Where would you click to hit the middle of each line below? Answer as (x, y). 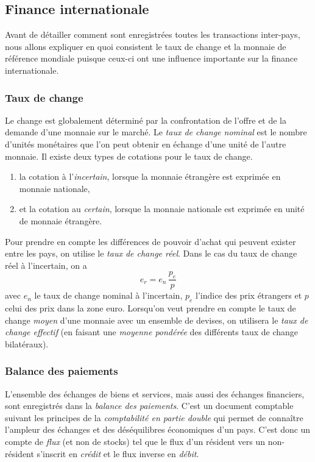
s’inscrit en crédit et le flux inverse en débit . (118, 453)
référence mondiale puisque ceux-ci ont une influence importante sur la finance (151, 58)
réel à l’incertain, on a (46, 265)
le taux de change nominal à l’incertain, (108, 295)
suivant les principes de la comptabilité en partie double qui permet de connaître (154, 417)
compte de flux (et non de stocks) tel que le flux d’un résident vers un (135, 441)
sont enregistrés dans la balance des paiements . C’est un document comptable (149, 406)
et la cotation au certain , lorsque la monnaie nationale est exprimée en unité (162, 209)
